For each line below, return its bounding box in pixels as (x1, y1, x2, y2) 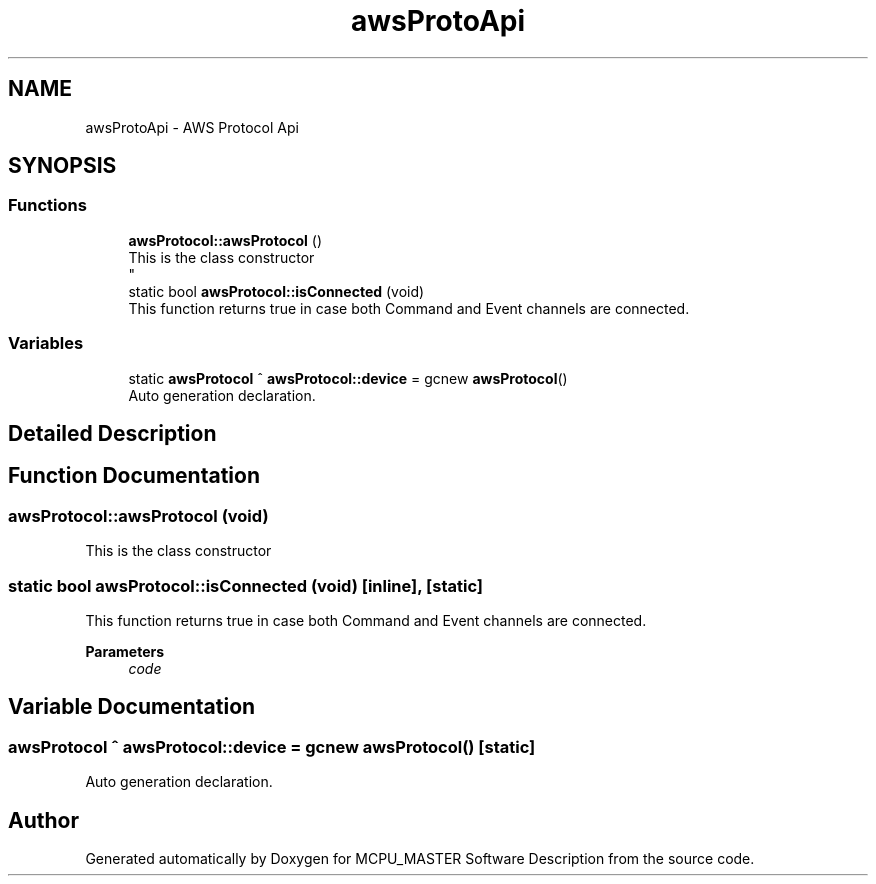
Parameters (85, 642, 165, 660)
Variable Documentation (8, 694, 256, 720)
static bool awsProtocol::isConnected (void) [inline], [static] (8, 575, 483, 596)
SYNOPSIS (8, 153, 117, 179)
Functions (8, 195, 87, 216)
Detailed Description (8, 420, 217, 446)
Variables (8, 333, 84, 354)
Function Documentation (8, 463, 260, 489)
